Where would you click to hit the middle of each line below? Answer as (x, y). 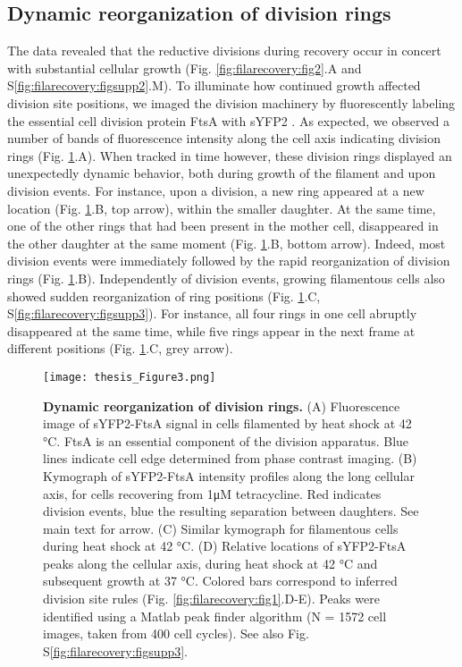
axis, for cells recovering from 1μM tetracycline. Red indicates (212, 493)
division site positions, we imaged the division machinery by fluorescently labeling (231, 102)
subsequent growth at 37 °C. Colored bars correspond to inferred (220, 581)
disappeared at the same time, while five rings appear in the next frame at (211, 330)
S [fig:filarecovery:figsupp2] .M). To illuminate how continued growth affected (214, 85)
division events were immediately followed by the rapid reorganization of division (229, 261)
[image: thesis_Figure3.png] (130, 377)
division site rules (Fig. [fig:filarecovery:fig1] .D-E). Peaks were (211, 599)
